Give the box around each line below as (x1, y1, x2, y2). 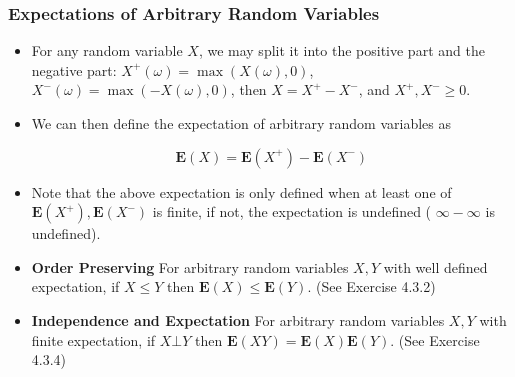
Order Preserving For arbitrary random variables (31, 256, 349, 277)
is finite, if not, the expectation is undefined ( (152, 201, 432, 222)
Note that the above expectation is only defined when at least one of (31, 181, 452, 202)
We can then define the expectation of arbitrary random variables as (31, 113, 451, 133)
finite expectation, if (31, 329, 156, 350)
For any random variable (31, 40, 183, 61)
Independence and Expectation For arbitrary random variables (31, 309, 445, 330)
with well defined (383, 256, 488, 277)
